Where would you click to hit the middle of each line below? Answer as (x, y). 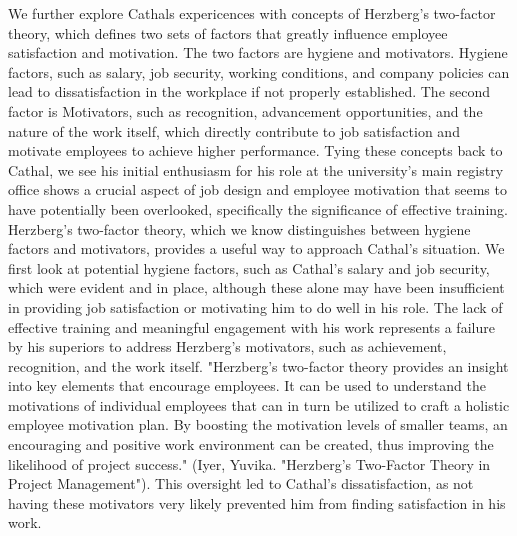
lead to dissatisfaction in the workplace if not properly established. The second (249, 91)
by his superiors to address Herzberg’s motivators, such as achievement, (227, 346)
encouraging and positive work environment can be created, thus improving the (251, 444)
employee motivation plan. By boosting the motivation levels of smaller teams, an (258, 424)
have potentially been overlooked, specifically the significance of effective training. (258, 208)
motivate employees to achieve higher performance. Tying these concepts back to (255, 150)
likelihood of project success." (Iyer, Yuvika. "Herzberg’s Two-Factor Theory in (249, 463)
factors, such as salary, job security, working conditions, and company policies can (259, 71)
